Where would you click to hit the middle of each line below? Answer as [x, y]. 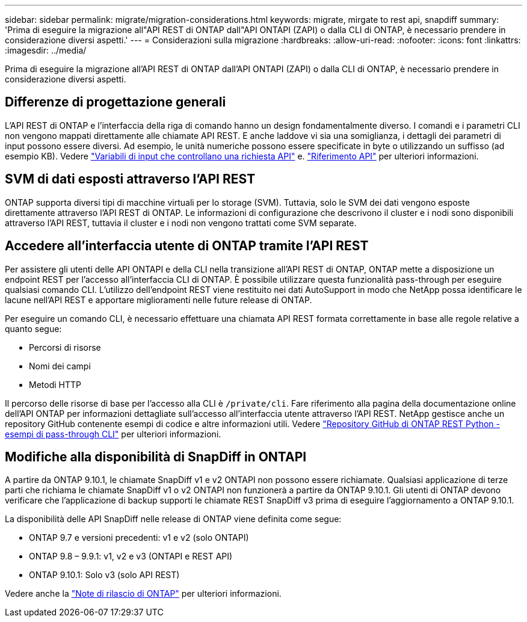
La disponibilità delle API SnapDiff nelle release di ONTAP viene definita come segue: [173, 519]
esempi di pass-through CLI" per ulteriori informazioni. [113, 434]
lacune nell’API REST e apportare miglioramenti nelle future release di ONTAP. [159, 300]
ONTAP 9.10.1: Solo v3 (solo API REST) [104, 575]
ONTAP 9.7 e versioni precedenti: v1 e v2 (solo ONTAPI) [139, 538]
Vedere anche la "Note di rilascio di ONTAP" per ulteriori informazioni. [143, 594]
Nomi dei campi [60, 366]
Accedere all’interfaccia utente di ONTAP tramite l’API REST [187, 246]
